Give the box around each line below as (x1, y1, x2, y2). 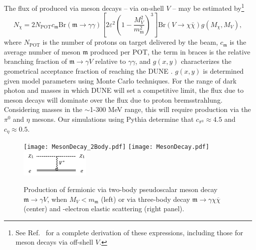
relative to (95, 56, 126, 66)
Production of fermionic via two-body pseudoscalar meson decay (24, 184, 218, 194)
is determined (203, 66, 244, 76)
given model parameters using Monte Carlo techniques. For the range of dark (4, 75, 237, 85)
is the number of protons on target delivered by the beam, (42, 37, 218, 47)
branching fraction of (4, 56, 67, 66)
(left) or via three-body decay (101, 194, 190, 204)
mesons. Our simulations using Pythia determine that (32, 114, 194, 124)
